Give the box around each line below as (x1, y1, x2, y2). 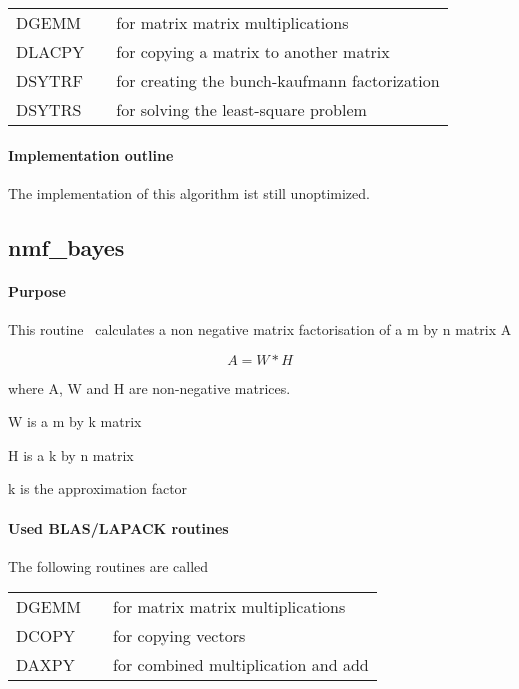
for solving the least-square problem (116, 98, 367, 121)
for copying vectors (113, 624, 246, 648)
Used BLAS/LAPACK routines (8, 517, 229, 538)
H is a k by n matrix (8, 444, 134, 465)
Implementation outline (8, 144, 174, 165)
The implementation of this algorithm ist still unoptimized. (8, 182, 370, 203)
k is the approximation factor (8, 478, 188, 499)
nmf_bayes (8, 231, 125, 262)
